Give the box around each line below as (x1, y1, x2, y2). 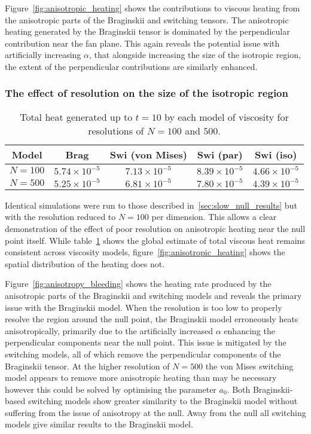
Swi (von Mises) (109, 147, 188, 161)
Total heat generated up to (20, 109, 133, 124)
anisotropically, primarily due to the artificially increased (5, 324, 214, 337)
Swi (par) (197, 147, 243, 161)
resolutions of (88, 123, 144, 137)
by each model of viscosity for (164, 109, 289, 124)
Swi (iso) (254, 147, 297, 161)
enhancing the (224, 324, 275, 337)
